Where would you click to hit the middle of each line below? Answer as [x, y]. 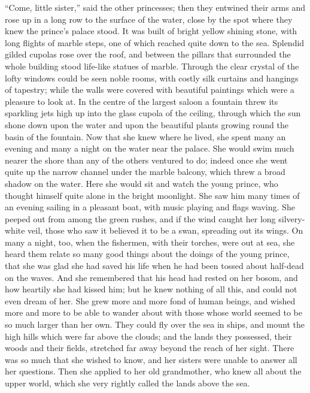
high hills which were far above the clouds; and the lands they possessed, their [148, 336]
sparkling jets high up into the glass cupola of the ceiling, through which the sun [153, 113]
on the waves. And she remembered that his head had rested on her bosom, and [151, 277]
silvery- [292, 218]
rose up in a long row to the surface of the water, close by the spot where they [149, 19]
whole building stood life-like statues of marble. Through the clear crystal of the [152, 66]
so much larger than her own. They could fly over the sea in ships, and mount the [155, 324]
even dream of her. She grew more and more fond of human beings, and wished [150, 300]
